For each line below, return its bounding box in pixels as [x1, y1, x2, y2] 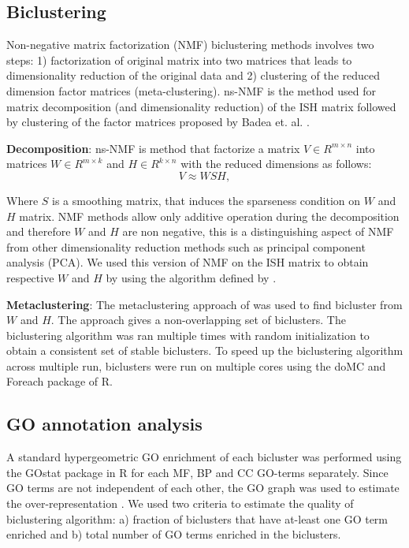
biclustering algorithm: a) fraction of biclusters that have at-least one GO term [6, 510, 388, 527]
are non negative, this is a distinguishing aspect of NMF [122, 223, 394, 240]
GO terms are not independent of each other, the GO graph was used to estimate [6, 479, 400, 496]
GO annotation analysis [6, 412, 203, 436]
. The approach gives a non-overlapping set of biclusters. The [50, 311, 346, 328]
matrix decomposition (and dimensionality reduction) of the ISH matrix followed [6, 98, 396, 114]
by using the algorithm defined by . [106, 269, 277, 285]
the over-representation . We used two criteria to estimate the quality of [6, 495, 354, 512]
